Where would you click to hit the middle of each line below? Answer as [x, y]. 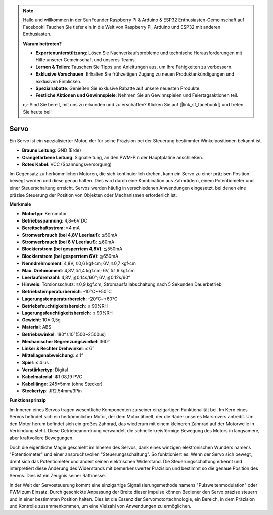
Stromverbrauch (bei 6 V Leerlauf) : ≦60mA [68, 242]
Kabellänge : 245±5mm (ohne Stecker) [62, 384]
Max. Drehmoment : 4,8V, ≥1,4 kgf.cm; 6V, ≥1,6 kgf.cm [78, 270]
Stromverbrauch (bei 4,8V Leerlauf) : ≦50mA [70, 235]
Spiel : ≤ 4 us [35, 362]
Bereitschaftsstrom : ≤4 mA [51, 228]
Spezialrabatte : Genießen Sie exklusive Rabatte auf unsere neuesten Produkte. [118, 88]
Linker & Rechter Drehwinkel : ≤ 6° [58, 348]
